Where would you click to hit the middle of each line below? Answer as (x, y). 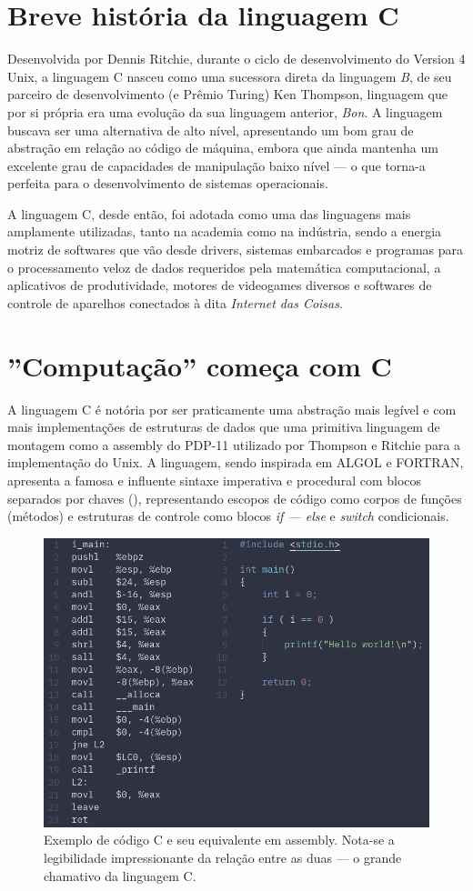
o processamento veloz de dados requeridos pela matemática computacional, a (224, 267)
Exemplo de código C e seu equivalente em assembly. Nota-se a (219, 840)
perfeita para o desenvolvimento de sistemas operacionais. (168, 183)
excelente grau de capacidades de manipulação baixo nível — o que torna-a (216, 165)
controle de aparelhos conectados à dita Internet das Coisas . (175, 302)
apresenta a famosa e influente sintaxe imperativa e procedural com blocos (215, 480)
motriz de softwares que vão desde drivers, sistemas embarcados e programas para (236, 250)
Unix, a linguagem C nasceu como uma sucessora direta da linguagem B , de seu (230, 76)
